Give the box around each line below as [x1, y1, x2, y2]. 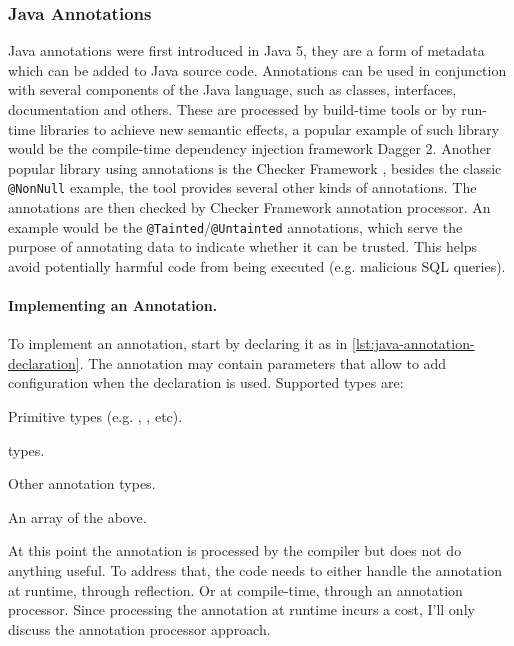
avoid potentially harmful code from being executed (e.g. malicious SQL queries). [8, 255, 506, 276]
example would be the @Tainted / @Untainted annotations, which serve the [8, 216, 463, 237]
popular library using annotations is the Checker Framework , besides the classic [8, 157, 502, 178]
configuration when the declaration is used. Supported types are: [8, 372, 404, 393]
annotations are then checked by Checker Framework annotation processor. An [8, 197, 491, 218]
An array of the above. [8, 506, 147, 527]
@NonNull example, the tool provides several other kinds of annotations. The [8, 177, 477, 198]
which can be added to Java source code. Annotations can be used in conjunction [8, 59, 507, 80]
